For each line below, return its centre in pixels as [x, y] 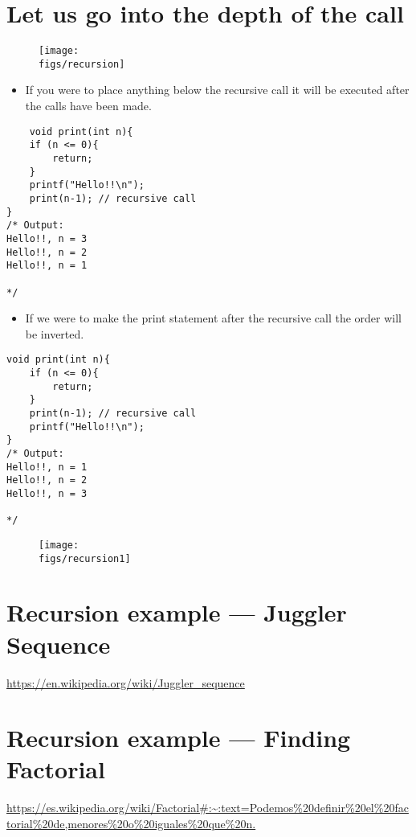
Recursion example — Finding [179, 738]
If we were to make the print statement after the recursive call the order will [213, 318]
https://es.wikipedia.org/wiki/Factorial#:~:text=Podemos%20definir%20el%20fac [208, 808]
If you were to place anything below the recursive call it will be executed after [217, 90]
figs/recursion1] [85, 558]
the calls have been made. [88, 106]
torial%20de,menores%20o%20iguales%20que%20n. [131, 823]
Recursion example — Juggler [177, 612]
